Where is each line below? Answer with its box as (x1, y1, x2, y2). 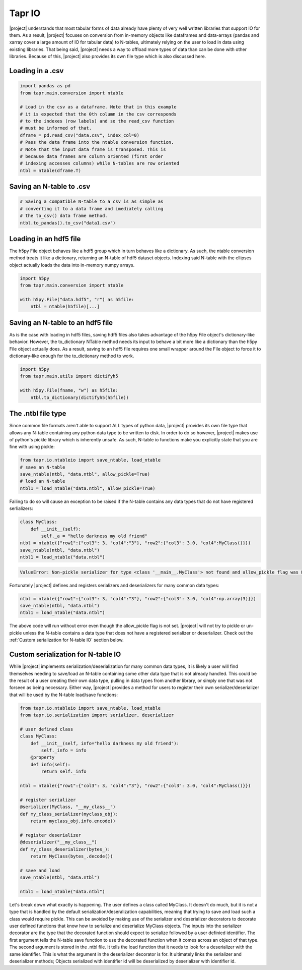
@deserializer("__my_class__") (20, 839, 98, 845)
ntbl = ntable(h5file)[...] (30, 304, 100, 310)
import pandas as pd (20, 83, 70, 89)
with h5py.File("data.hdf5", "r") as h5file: (20, 297, 134, 302)
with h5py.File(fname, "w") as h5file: (20, 387, 118, 393)
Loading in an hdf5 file (9, 235, 81, 243)
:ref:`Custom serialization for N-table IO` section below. (9, 637, 124, 643)
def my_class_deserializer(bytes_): (20, 846, 111, 852)
